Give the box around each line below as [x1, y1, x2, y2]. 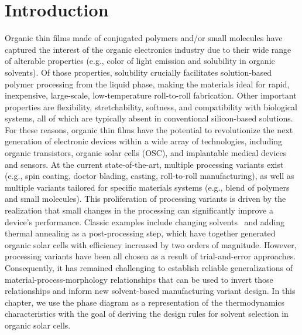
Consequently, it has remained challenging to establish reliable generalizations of [5, 262, 293, 273]
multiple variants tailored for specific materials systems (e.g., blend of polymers [5, 181, 290, 193]
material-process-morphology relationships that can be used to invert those [5, 273, 273, 285]
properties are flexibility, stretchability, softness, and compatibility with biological [5, 100, 297, 113]
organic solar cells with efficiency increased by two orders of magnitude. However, [5, 238, 297, 251]
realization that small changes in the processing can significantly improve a [5, 204, 273, 216]
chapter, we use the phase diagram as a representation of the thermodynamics [5, 296, 285, 308]
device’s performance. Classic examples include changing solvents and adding [5, 215, 285, 228]
